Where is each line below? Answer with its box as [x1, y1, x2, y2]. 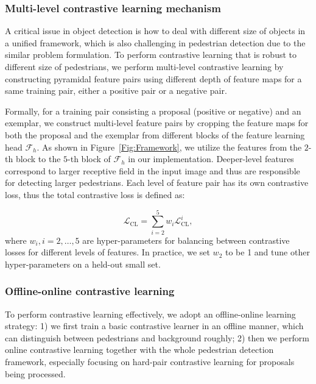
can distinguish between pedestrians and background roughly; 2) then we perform [5, 331, 309, 344]
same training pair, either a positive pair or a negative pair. [5, 84, 227, 97]
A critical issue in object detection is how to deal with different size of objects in [5, 24, 306, 37]
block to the [15, 152, 61, 165]
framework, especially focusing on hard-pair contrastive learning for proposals [5, 355, 295, 368]
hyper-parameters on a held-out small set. [5, 257, 161, 270]
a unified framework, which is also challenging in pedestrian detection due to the [5, 36, 306, 49]
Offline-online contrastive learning [5, 283, 175, 299]
